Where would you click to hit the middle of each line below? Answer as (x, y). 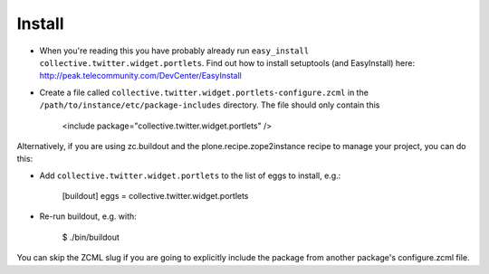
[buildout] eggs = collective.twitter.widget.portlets (155, 196)
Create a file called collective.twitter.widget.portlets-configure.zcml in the (204, 92)
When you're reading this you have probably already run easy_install (174, 51)
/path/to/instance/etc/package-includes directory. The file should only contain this (210, 105)
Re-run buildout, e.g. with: (88, 216)
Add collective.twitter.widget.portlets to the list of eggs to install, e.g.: (190, 175)
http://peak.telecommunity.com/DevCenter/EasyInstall (140, 76)
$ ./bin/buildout (91, 237)
